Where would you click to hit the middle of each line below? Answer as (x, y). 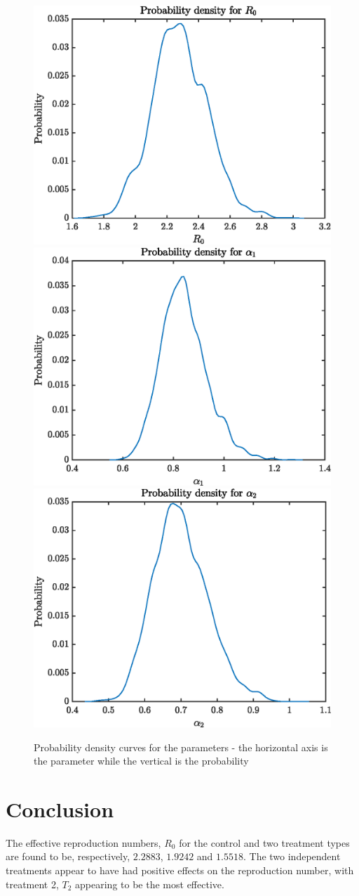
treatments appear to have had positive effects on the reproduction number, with (180, 870)
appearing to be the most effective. (150, 884)
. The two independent (292, 856)
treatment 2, (32, 884)
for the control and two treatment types (264, 842)
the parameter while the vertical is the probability (141, 761)
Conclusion (60, 809)
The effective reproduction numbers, (83, 842)
